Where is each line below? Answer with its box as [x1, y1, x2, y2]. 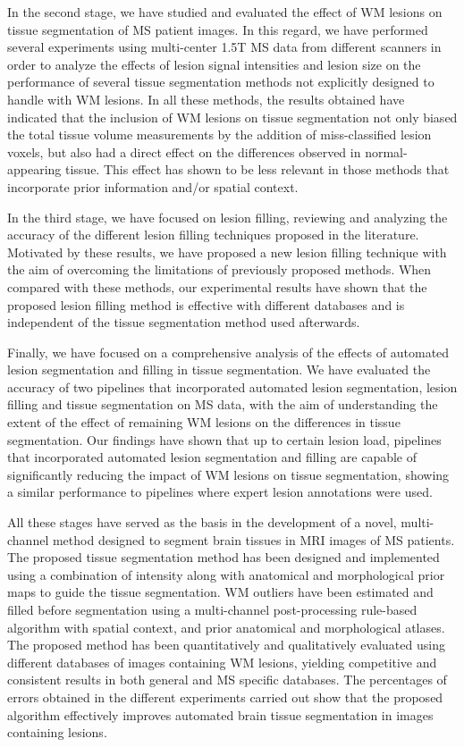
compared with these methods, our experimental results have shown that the [7, 277, 427, 296]
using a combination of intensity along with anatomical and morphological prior [7, 565, 445, 583]
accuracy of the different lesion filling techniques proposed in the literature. [7, 225, 419, 244]
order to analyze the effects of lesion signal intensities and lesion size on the [7, 55, 421, 73]
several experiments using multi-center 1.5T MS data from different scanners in [7, 38, 442, 56]
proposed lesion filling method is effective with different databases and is [7, 295, 405, 314]
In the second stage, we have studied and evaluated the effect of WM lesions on [7, 3, 443, 21]
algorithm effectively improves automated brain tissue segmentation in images [7, 705, 434, 724]
